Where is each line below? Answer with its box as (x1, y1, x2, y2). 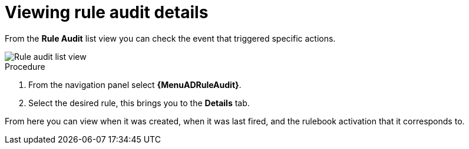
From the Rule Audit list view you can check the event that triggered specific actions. (5, 33, 336, 43)
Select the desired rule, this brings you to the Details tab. (28, 97, 250, 108)
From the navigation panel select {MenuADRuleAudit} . (28, 79, 242, 90)
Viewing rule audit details (5, 2, 209, 22)
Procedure (5, 61, 45, 72)
